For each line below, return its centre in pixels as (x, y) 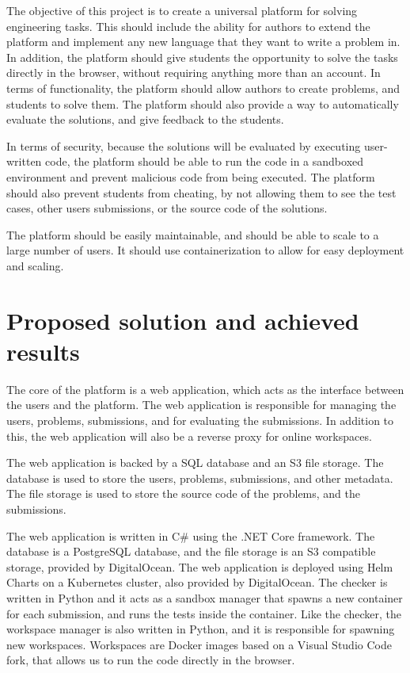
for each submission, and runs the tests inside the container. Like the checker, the (204, 613)
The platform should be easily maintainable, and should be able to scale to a (193, 234)
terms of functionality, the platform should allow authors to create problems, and (203, 88)
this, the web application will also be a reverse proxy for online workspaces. (189, 436)
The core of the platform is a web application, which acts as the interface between (205, 389)
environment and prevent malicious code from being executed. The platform (191, 176)
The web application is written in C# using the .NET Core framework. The (191, 535)
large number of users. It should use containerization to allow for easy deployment (205, 250)
